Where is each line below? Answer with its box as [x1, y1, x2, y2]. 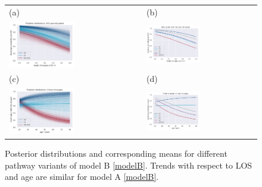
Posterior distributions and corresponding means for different [5, 147, 227, 160]
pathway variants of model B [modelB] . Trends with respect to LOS [5, 159, 252, 171]
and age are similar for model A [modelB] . [5, 170, 159, 183]
